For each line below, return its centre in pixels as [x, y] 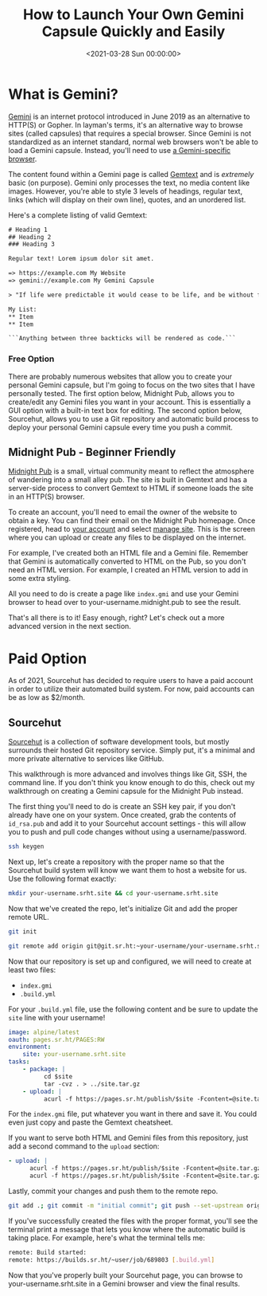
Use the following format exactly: [62, 879]
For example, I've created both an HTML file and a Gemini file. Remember [128, 553]
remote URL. [29, 917]
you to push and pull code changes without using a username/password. [128, 832]
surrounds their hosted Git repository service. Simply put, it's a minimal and [132, 750]
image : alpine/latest [44, 1032]
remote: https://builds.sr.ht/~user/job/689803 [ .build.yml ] [112, 1260]
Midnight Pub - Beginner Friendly [92, 452]
